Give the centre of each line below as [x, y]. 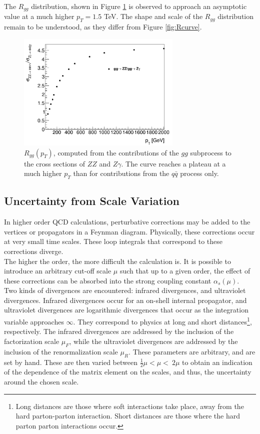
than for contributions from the [121, 173]
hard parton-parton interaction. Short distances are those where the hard [128, 416]
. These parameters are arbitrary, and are [192, 351]
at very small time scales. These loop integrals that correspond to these [113, 241]
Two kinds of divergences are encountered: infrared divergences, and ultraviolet [125, 290]
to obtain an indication [217, 362]
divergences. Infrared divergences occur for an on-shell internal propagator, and [125, 300]
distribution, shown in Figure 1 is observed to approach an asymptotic [139, 6]
